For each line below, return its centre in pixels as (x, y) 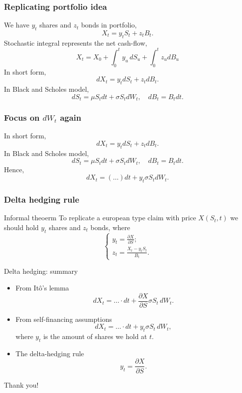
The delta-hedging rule (50, 353)
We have (17, 25)
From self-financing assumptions (64, 319)
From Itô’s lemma (42, 288)
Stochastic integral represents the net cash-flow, (76, 42)
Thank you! (21, 384)
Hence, (14, 169)
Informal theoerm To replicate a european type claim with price (100, 218)
